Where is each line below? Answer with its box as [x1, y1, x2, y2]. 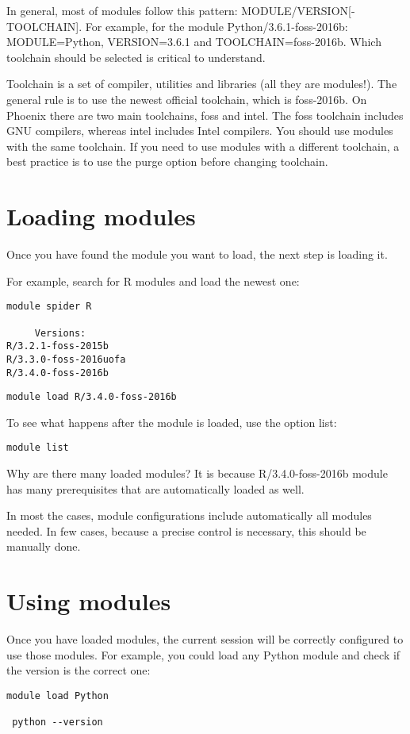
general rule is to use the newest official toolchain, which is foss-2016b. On [6, 90, 367, 107]
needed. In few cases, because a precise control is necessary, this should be [6, 522, 366, 539]
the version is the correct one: [6, 662, 151, 678]
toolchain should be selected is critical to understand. [6, 48, 266, 65]
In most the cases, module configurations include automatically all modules [6, 507, 372, 524]
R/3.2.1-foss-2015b [6, 340, 109, 352]
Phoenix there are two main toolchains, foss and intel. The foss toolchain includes [6, 106, 404, 123]
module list [6, 442, 69, 454]
